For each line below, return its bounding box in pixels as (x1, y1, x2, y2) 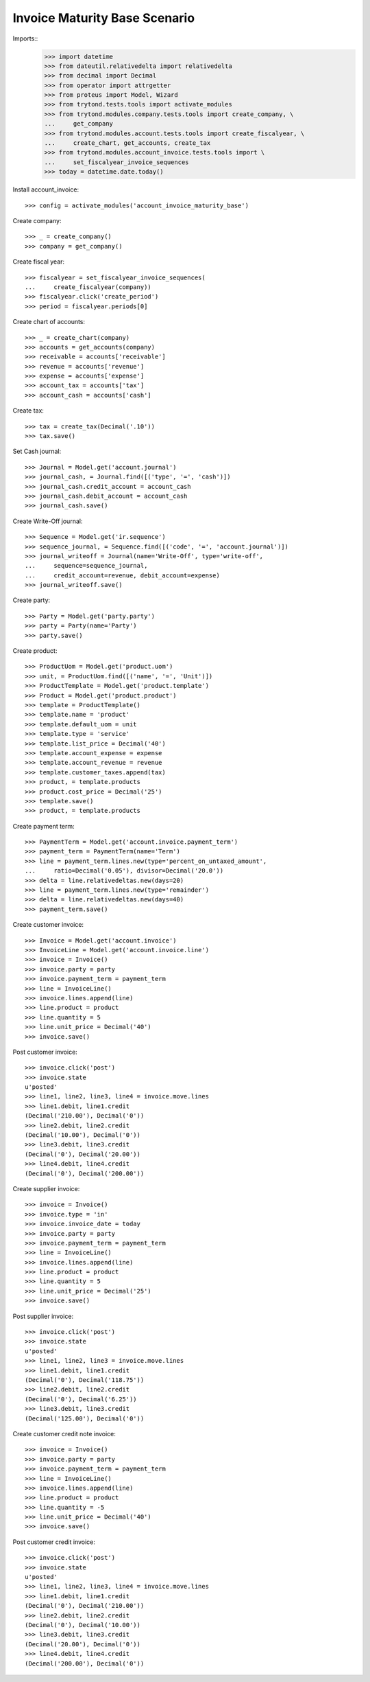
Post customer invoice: (12, 1048, 78, 1056)
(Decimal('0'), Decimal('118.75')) (25, 1376, 145, 1383)
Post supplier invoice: (12, 1312, 74, 1320)
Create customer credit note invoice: (12, 1429, 116, 1438)
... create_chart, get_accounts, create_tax (44, 139, 211, 147)
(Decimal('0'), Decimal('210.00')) (25, 1602, 145, 1610)
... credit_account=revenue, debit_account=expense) (25, 571, 221, 579)
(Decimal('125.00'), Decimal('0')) (25, 1414, 145, 1422)
